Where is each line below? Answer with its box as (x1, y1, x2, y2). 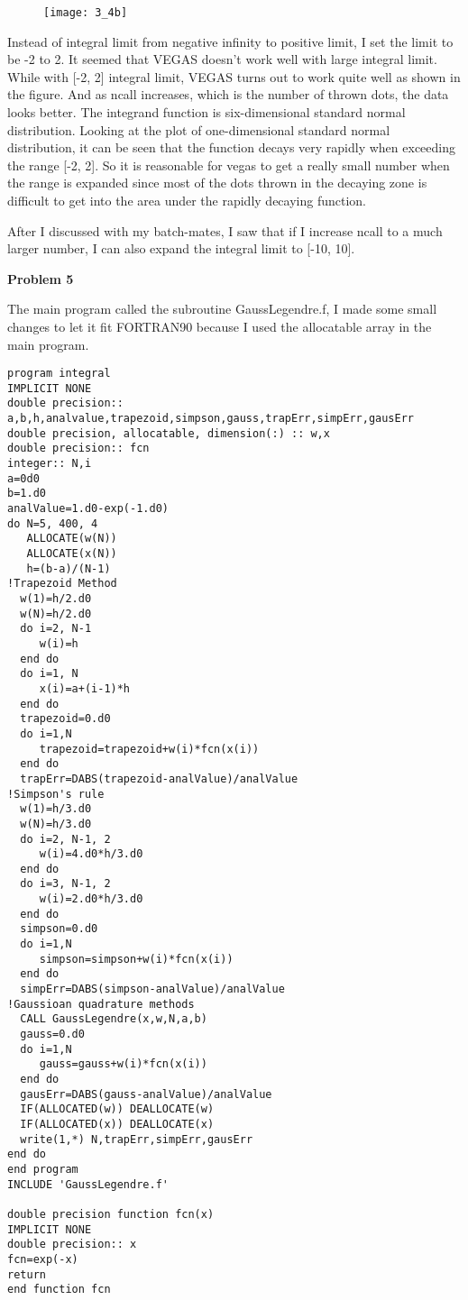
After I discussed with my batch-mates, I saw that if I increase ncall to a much (7, 221, 443, 240)
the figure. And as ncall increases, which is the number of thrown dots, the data (7, 85, 449, 104)
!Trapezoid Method (7, 577, 117, 590)
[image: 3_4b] (43, 6, 128, 19)
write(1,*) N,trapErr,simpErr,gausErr (20, 1132, 253, 1146)
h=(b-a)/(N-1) (26, 562, 111, 575)
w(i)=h (39, 636, 78, 650)
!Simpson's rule (7, 787, 105, 801)
